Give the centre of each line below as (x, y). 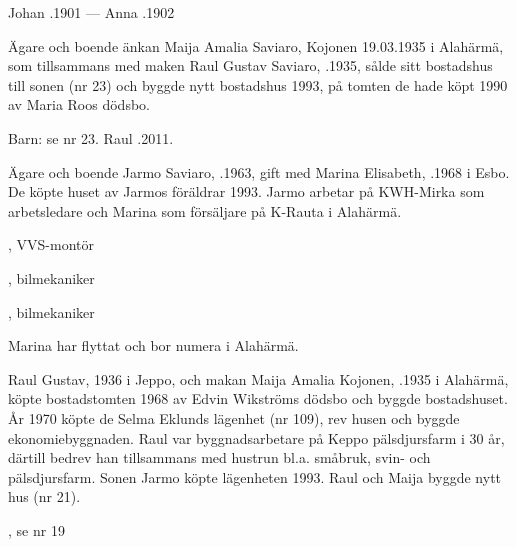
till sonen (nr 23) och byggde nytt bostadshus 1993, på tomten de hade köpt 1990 (258, 84)
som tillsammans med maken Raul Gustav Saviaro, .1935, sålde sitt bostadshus (250, 65)
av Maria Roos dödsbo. (79, 104)
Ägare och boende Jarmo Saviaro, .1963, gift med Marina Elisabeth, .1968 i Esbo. (259, 171)
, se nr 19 (36, 529)
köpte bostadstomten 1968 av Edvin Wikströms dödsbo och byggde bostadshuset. (258, 398)
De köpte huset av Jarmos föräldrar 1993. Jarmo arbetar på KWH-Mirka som (246, 191)
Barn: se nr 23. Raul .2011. (91, 137)
